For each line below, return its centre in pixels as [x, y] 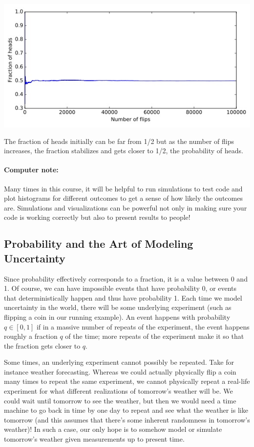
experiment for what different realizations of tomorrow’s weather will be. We [118, 391]
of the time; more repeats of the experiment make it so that [155, 336]
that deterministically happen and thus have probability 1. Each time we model [123, 297]
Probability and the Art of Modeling [99, 244]
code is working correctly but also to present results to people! [97, 217]
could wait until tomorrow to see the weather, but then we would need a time [120, 400]
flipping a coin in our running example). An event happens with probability [117, 317]
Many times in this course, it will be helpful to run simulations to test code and [123, 188]
